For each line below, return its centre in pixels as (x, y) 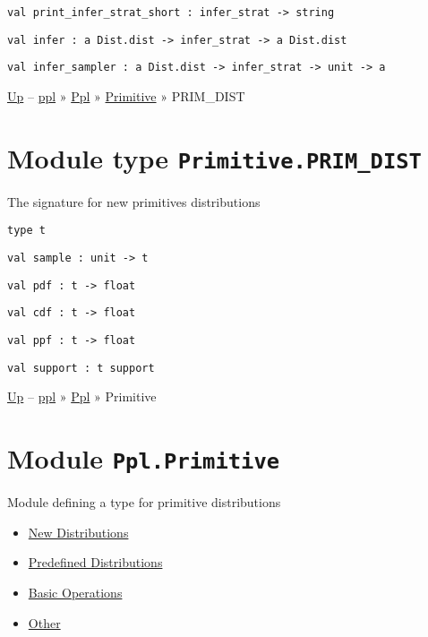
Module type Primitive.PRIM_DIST (214, 157)
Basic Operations (75, 592)
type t (26, 231)
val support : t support (81, 368)
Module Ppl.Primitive (144, 458)
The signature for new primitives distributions (134, 201)
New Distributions (78, 532)
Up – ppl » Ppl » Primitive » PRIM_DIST (126, 95)
